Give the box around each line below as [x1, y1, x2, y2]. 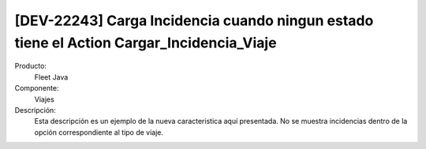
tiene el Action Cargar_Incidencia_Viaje [14, 34, 277, 51]
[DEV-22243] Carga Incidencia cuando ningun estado [14, 12, 374, 29]
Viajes [34, 95, 54, 104]
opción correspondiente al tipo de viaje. [34, 127, 164, 137]
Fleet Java [34, 72, 69, 82]
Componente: [14, 84, 59, 93]
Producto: [14, 61, 47, 71]
